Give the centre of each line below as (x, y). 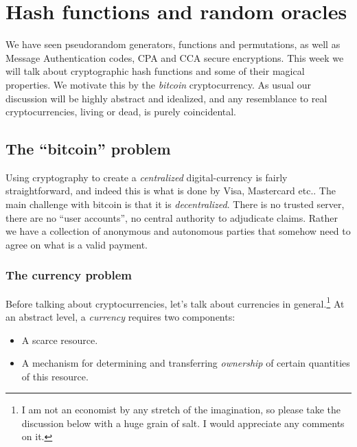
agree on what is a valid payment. (77, 244)
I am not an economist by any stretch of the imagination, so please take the (181, 410)
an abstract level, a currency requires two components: (120, 316)
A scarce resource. (60, 340)
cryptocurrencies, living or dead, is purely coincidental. (121, 112)
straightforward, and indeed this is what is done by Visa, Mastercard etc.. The (171, 191)
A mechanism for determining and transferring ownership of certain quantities (186, 363)
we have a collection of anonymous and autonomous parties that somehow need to (178, 231)
